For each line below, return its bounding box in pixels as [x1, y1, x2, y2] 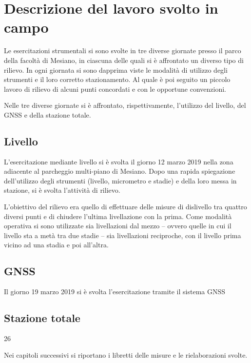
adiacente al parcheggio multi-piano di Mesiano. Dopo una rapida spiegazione [4, 166, 235, 176]
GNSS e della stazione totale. [4, 109, 91, 120]
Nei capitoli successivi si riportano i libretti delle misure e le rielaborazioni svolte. [4, 349, 248, 360]
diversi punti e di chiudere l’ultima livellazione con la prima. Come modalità [4, 211, 232, 221]
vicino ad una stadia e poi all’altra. [4, 240, 109, 250]
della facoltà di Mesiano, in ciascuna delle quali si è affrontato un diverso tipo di [4, 55, 244, 65]
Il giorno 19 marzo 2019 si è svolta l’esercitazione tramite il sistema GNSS [4, 286, 226, 297]
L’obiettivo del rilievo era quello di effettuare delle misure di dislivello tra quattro [4, 202, 247, 212]
